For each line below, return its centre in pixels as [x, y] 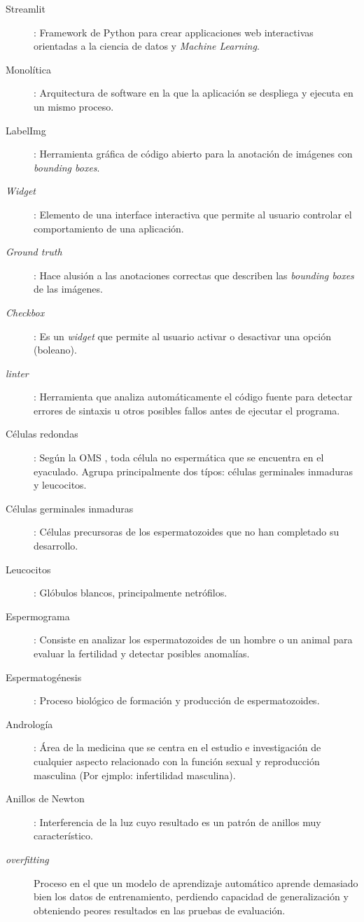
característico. [63, 836]
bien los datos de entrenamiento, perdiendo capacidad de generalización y [191, 896]
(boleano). [55, 350]
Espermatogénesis [44, 677]
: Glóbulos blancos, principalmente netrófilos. [131, 593]
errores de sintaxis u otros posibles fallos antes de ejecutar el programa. [187, 410]
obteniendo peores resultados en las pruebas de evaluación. [160, 910]
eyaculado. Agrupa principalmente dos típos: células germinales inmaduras [193, 471]
